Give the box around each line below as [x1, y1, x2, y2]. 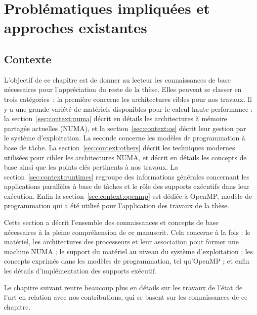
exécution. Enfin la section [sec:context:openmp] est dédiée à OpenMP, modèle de [4, 190, 252, 201]
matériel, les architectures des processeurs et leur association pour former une [4, 236, 239, 247]
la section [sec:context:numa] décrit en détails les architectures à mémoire [4, 113, 227, 124]
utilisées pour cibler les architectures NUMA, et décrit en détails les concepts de [4, 152, 247, 162]
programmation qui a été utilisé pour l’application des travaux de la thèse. [4, 200, 229, 211]
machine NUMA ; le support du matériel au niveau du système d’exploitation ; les [4, 246, 253, 256]
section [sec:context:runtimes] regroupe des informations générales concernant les [4, 171, 250, 181]
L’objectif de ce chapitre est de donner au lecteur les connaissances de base [4, 74, 231, 85]
